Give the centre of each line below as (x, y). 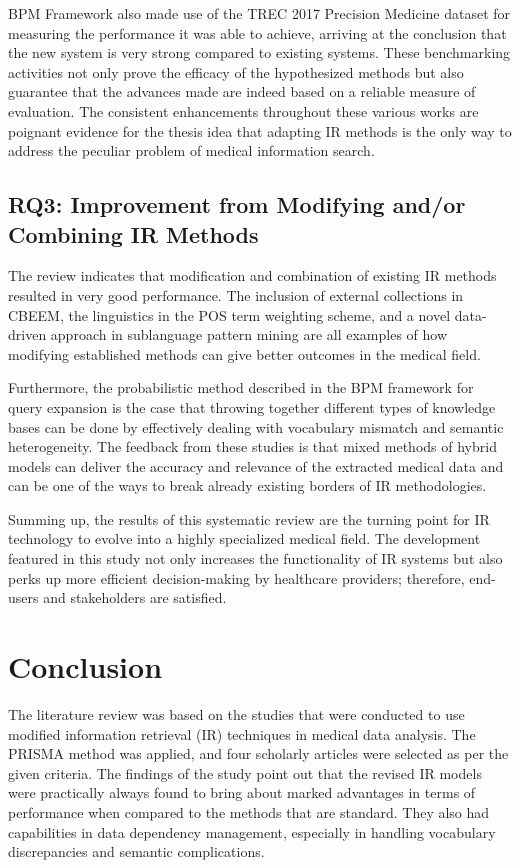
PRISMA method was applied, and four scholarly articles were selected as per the (258, 753)
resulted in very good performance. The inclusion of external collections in (236, 294)
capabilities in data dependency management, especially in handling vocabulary (252, 831)
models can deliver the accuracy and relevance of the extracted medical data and (256, 465)
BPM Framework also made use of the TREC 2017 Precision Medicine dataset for (259, 13)
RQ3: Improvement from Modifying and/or (237, 204)
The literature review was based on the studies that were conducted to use (236, 713)
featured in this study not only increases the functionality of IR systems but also (255, 558)
